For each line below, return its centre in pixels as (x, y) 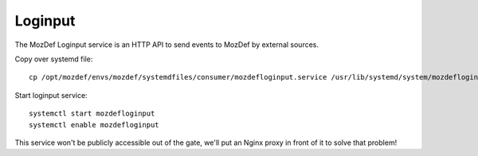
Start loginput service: (51, 95)
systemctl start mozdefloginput (92, 114)
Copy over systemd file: (54, 59)
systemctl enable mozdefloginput (94, 125)
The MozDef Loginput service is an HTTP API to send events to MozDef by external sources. (167, 45)
